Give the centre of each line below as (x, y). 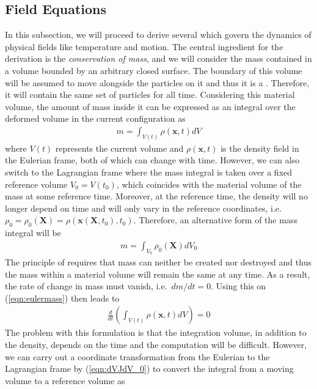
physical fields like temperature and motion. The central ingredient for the (144, 46)
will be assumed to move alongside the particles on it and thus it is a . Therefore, (157, 82)
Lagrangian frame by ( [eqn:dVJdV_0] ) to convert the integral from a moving (149, 369)
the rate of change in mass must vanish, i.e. (86, 286)
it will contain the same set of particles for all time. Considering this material (150, 94)
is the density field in (260, 148)
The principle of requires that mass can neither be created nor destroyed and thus (158, 262)
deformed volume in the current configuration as (95, 118)
